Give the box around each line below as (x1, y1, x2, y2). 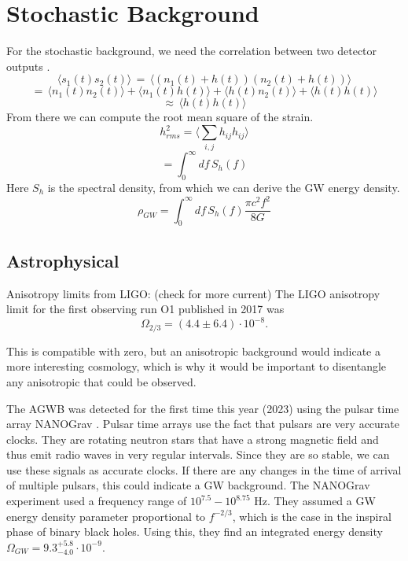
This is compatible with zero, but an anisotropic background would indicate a (6, 342, 380, 359)
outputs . (6, 57, 50, 74)
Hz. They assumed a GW (254, 493, 376, 509)
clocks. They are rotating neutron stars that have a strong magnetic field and (6, 430, 379, 447)
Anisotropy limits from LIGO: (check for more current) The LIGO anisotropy (6, 285, 380, 301)
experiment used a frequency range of (6, 493, 187, 509)
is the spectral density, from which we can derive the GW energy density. (47, 179, 400, 196)
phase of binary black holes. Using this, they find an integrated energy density (6, 523, 383, 540)
